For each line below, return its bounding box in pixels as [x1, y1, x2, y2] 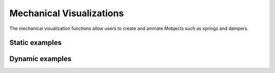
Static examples [9, 39, 62, 47]
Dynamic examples [9, 55, 72, 63]
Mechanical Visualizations [9, 8, 124, 19]
